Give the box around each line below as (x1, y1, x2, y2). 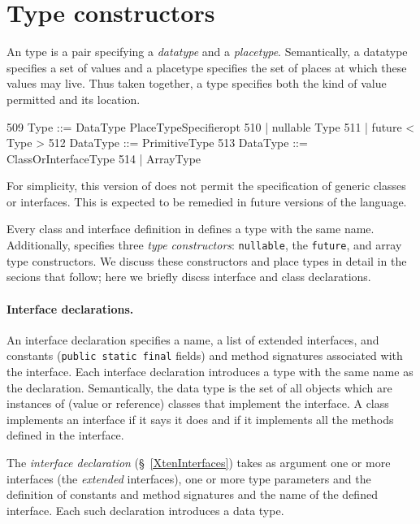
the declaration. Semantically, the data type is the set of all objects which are (6, 379, 392, 396)
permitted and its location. (6, 90, 141, 107)
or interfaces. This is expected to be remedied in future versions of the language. (6, 193, 407, 210)
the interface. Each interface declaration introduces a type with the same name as (6, 362, 414, 379)
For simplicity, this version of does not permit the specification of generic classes (6, 177, 406, 194)
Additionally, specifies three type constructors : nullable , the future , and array (6, 236, 402, 253)
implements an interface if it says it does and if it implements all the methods (6, 410, 394, 427)
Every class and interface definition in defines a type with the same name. (6, 220, 375, 237)
